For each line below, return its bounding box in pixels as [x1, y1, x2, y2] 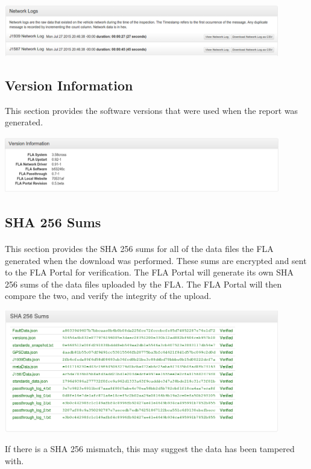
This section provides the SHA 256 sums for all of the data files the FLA [5, 242, 274, 255]
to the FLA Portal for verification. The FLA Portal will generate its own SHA [5, 266, 294, 279]
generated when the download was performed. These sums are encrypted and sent [5, 254, 307, 266]
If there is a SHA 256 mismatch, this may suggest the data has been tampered [5, 442, 295, 455]
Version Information [5, 76, 133, 95]
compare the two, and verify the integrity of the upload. [5, 289, 212, 302]
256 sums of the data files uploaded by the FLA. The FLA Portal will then [5, 277, 282, 290]
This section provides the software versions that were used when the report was [5, 104, 298, 116]
